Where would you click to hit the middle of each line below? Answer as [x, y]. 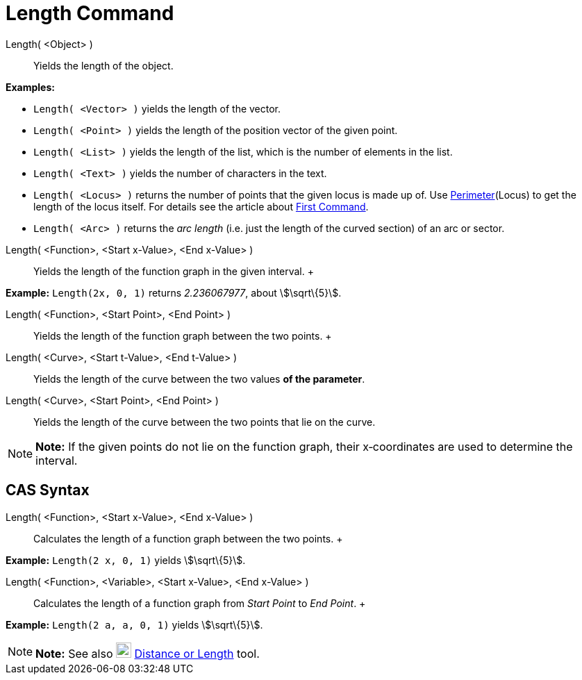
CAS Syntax [48, 490]
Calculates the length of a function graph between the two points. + [188, 538]
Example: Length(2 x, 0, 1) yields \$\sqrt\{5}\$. [126, 560]
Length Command [90, 13]
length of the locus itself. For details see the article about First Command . [201, 206]
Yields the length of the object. [103, 65]
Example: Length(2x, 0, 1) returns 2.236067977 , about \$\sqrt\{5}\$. [174, 292]
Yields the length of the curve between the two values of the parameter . [199, 379]
